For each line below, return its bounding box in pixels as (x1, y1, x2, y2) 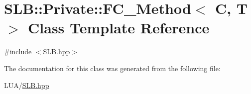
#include (4, 46, 32, 57)
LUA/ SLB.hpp (4, 80, 49, 90)
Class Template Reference (28, 17, 210, 38)
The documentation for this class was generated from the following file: (4, 63, 221, 73)
